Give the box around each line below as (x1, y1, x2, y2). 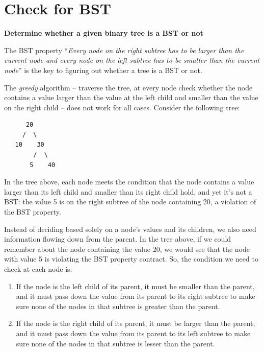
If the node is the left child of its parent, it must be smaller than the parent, (16, 280, 255, 291)
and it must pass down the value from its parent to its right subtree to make (16, 291, 255, 301)
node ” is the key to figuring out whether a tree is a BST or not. (4, 64, 202, 75)
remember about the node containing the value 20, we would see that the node (4, 243, 250, 254)
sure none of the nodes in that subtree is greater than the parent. (16, 300, 220, 311)
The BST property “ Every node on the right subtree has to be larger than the (4, 44, 244, 55)
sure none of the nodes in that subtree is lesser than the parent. (16, 338, 215, 348)
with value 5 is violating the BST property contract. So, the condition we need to (4, 253, 258, 264)
